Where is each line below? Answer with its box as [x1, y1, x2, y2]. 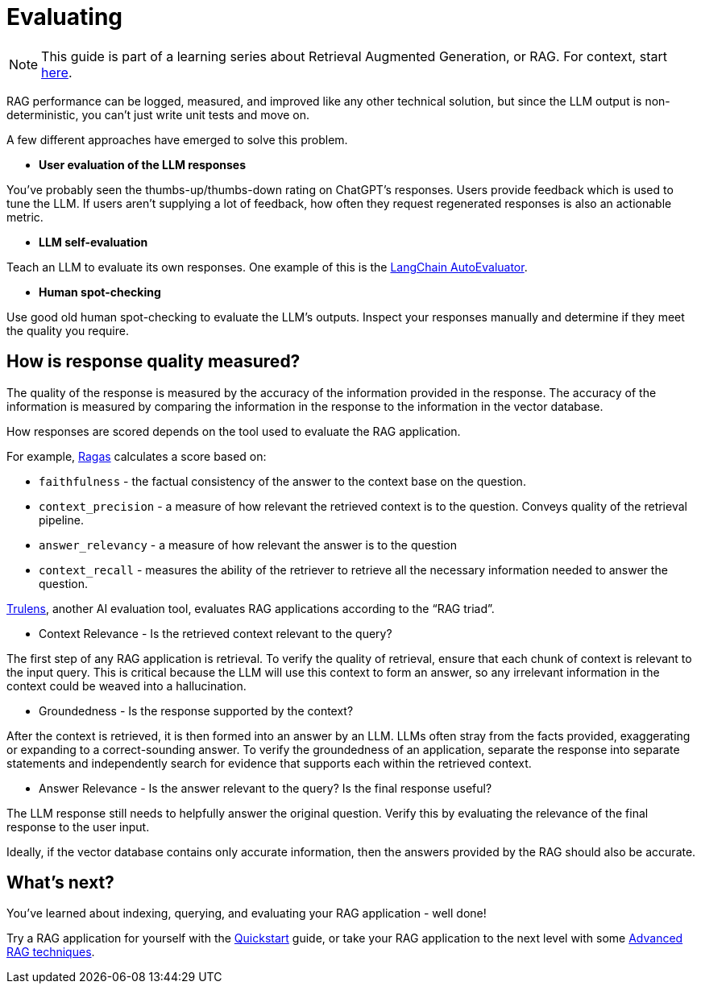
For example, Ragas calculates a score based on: [6, 449, 267, 463]
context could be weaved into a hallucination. [6, 678, 247, 693]
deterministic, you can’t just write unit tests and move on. [6, 107, 310, 122]
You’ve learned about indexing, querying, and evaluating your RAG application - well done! [6, 906, 487, 921]
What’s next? [6, 872, 114, 893]
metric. [6, 209, 44, 224]
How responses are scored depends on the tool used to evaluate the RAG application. [6, 424, 461, 438]
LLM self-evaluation [39, 234, 148, 249]
